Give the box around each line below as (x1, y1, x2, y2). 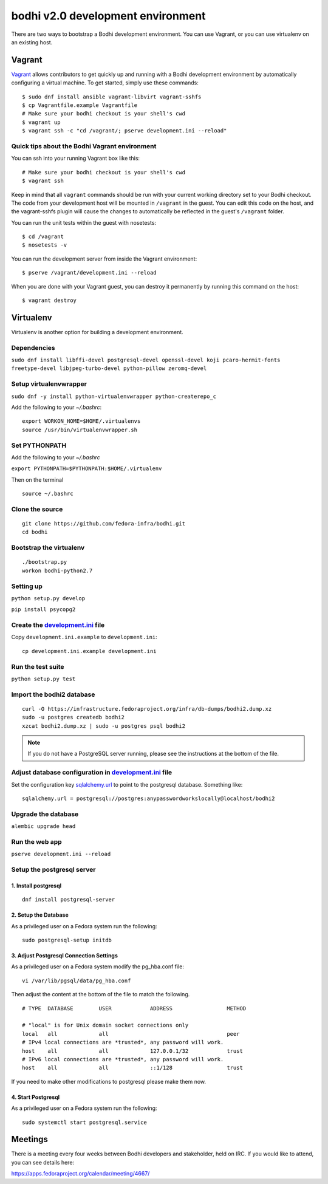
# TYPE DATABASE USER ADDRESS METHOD (22, 1005, 247, 1011)
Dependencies (11, 343, 56, 352)
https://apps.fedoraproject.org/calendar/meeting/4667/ (11, 1170, 150, 1177)
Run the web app (11, 837, 62, 846)
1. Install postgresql (11, 881, 62, 889)
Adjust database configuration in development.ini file (11, 768, 173, 777)
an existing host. (11, 38, 53, 46)
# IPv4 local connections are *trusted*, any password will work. (22, 1039, 224, 1046)
